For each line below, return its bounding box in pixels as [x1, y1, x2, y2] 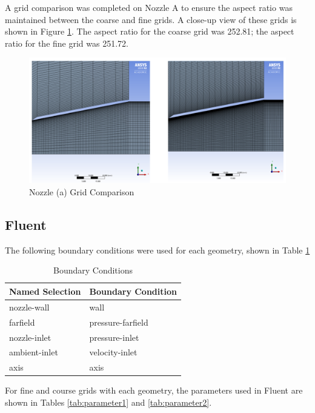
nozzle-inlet [9, 331, 51, 343]
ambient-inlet [9, 346, 58, 358]
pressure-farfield [89, 315, 148, 328]
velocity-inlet [89, 346, 138, 358]
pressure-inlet [89, 331, 139, 343]
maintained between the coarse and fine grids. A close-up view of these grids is [5, 13, 297, 25]
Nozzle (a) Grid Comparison [29, 186, 134, 198]
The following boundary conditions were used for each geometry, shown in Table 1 [5, 243, 310, 256]
